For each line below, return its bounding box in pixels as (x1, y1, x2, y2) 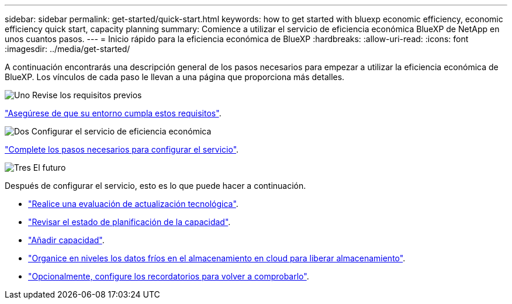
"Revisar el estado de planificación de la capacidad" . (28, 217, 231, 227)
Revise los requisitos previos (32, 90, 142, 100)
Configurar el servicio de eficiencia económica (31, 126, 212, 136)
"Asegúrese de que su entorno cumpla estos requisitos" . (5, 108, 222, 118)
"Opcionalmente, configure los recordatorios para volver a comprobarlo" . (28, 271, 309, 281)
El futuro (33, 163, 66, 172)
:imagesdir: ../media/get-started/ (5, 44, 130, 54)
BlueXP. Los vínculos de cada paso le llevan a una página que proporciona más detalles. (5, 72, 345, 82)
